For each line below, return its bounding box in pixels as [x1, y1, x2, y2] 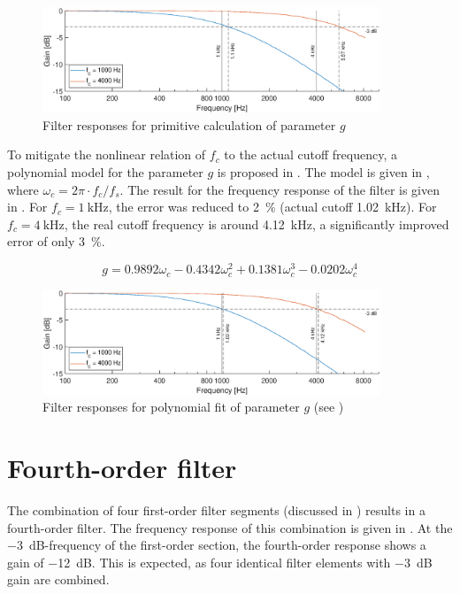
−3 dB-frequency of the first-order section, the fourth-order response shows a [7, 536, 426, 554]
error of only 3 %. [7, 232, 105, 251]
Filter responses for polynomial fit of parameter [42, 397, 300, 416]
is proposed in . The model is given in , [217, 163, 430, 181]
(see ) [313, 397, 344, 416]
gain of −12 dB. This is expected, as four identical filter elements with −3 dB [7, 552, 433, 571]
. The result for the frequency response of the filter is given [119, 180, 440, 198]
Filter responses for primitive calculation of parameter [42, 115, 336, 134]
